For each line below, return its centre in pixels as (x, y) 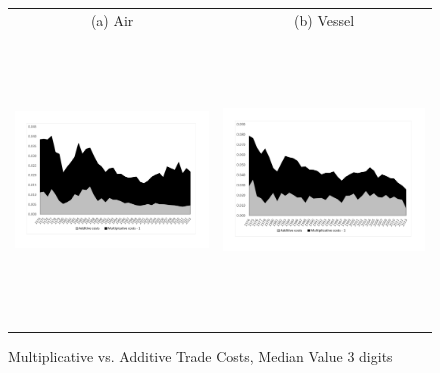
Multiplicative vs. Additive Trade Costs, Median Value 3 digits (200, 355)
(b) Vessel (324, 19)
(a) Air (112, 19)
